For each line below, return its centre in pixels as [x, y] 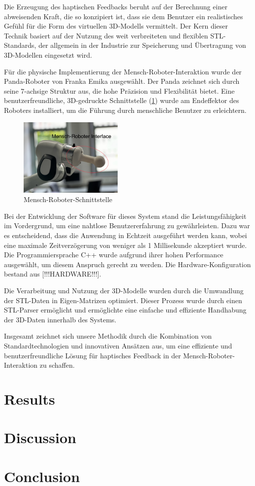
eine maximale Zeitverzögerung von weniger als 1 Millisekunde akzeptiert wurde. [126, 245]
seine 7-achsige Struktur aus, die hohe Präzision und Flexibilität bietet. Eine [119, 90]
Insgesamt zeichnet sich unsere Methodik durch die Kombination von [108, 336]
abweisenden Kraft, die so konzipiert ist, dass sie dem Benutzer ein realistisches [124, 16]
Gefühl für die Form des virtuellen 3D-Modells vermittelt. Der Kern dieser [116, 26]
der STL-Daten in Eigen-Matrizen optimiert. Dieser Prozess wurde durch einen [123, 300]
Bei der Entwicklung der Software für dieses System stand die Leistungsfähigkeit [125, 216]
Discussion [40, 437]
